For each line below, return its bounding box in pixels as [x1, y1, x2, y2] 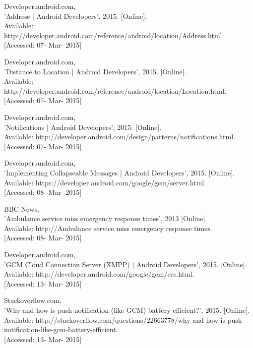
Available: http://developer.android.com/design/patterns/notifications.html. [4, 131, 235, 142]
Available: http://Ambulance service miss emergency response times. [4, 223, 212, 233]
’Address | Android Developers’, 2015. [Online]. [4, 10, 147, 21]
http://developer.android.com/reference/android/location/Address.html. [4, 30, 224, 40]
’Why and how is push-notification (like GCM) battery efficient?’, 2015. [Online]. [4, 305, 250, 315]
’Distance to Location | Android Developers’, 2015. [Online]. [4, 66, 187, 76]
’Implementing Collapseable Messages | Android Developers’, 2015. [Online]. [4, 167, 235, 177]
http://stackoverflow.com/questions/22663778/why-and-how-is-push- [35, 314, 245, 325]
